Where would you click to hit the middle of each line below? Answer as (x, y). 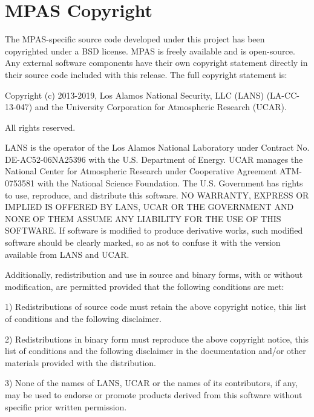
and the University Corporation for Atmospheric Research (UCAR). (161, 107)
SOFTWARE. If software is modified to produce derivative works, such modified (154, 230)
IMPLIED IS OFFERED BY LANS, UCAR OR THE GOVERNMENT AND (149, 207)
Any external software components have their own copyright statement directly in (156, 63)
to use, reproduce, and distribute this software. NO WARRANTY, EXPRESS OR (157, 195)
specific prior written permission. (66, 406)
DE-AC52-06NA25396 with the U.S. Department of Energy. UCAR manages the (154, 159)
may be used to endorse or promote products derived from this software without (154, 394)
